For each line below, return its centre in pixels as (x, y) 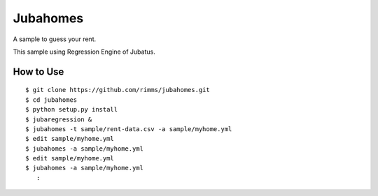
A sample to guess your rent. (55, 39)
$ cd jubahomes (51, 100)
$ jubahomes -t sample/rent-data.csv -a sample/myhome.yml (129, 129)
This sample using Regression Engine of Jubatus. (84, 52)
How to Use (38, 71)
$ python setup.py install (72, 110)
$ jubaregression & (59, 119)
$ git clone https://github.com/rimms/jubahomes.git (118, 90)
